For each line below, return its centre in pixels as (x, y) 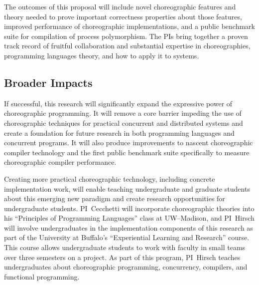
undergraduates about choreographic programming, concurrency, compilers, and (126, 267)
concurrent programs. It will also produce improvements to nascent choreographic (129, 142)
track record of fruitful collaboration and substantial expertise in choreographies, (127, 46)
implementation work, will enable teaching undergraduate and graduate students (127, 188)
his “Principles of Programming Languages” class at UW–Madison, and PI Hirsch (129, 218)
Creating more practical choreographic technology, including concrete (110, 178)
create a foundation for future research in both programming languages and (119, 133)
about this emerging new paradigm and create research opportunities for (115, 198)
